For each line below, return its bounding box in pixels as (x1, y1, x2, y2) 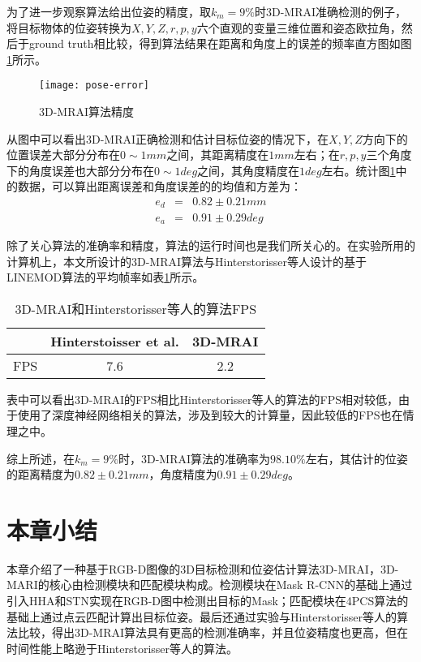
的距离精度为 (6, 466, 75, 483)
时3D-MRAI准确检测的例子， (255, 3, 407, 19)
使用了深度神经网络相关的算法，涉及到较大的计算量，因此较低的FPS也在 (17, 406, 403, 423)
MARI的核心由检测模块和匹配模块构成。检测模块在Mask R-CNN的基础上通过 (6, 576, 413, 593)
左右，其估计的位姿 (305, 449, 408, 466)
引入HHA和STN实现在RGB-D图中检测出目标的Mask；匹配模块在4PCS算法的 (6, 592, 409, 609)
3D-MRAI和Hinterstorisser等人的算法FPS (15, 299, 257, 318)
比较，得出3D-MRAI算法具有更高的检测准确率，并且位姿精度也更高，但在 (17, 624, 409, 641)
